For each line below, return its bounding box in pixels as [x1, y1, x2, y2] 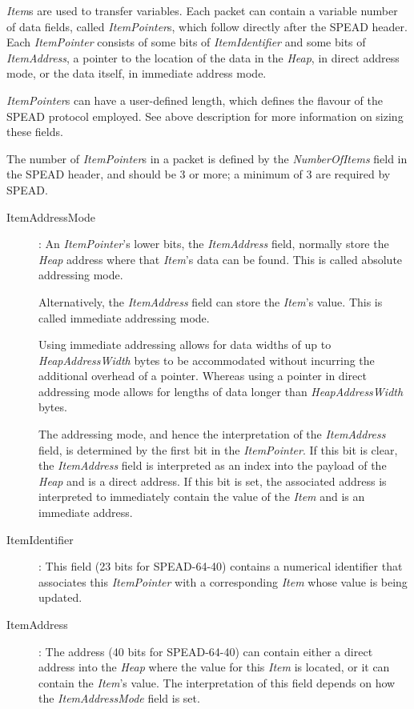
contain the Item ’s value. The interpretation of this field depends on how [38, 674, 396, 691]
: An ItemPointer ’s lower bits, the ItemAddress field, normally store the [38, 235, 389, 252]
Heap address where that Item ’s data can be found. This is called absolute [38, 250, 403, 267]
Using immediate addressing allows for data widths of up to [38, 336, 332, 353]
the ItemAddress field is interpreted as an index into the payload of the [38, 457, 387, 474]
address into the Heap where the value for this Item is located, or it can [38, 659, 390, 675]
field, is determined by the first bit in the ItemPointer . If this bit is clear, [38, 441, 398, 458]
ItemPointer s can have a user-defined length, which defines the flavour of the [6, 91, 383, 108]
